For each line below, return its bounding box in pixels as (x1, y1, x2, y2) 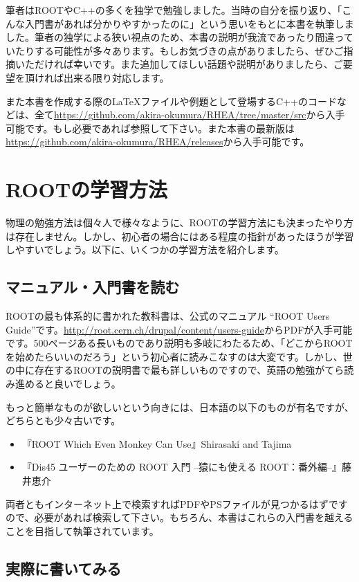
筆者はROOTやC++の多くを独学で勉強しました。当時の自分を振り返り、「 (6, 3, 342, 17)
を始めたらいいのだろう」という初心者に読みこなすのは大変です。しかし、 (6, 349, 343, 363)
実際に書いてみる (6, 557, 122, 579)
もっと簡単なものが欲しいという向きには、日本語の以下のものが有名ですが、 (6, 399, 354, 414)
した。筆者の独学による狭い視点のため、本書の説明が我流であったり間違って (6, 30, 353, 44)
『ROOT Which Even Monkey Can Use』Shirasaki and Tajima (21, 436, 292, 451)
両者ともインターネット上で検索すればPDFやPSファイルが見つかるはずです (6, 496, 348, 511)
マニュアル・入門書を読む (6, 276, 180, 298)
